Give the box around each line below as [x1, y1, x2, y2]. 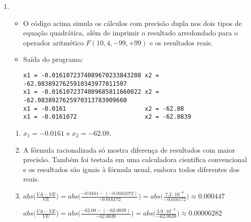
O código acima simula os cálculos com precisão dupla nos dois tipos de [23, 17, 242, 28]
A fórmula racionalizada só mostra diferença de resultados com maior [23, 144, 236, 155]
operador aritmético [23, 37, 84, 47]
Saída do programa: [23, 54, 83, 64]
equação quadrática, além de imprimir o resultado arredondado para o [23, 27, 238, 38]
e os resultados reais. [149, 37, 213, 47]
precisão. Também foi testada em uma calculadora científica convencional [23, 154, 247, 165]
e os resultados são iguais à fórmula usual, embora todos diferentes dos [23, 164, 240, 174]
